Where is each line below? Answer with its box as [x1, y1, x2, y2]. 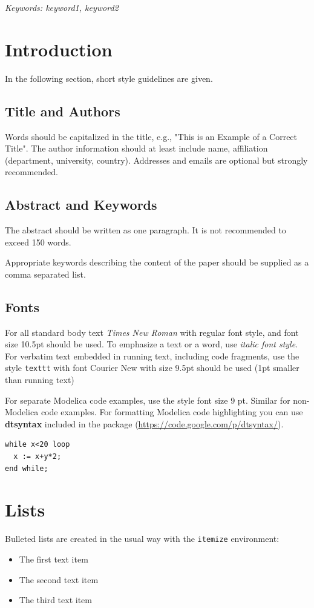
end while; [5, 464, 48, 473]
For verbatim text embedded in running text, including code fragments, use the [5, 349, 299, 362]
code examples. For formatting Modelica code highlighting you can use [41, 406, 303, 418]
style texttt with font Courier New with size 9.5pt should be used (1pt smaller [5, 361, 299, 374]
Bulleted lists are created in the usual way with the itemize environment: [5, 532, 280, 545]
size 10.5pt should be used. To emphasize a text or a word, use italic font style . [5, 338, 298, 350]
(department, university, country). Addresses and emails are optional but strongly [5, 153, 308, 166]
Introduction [5, 36, 113, 61]
